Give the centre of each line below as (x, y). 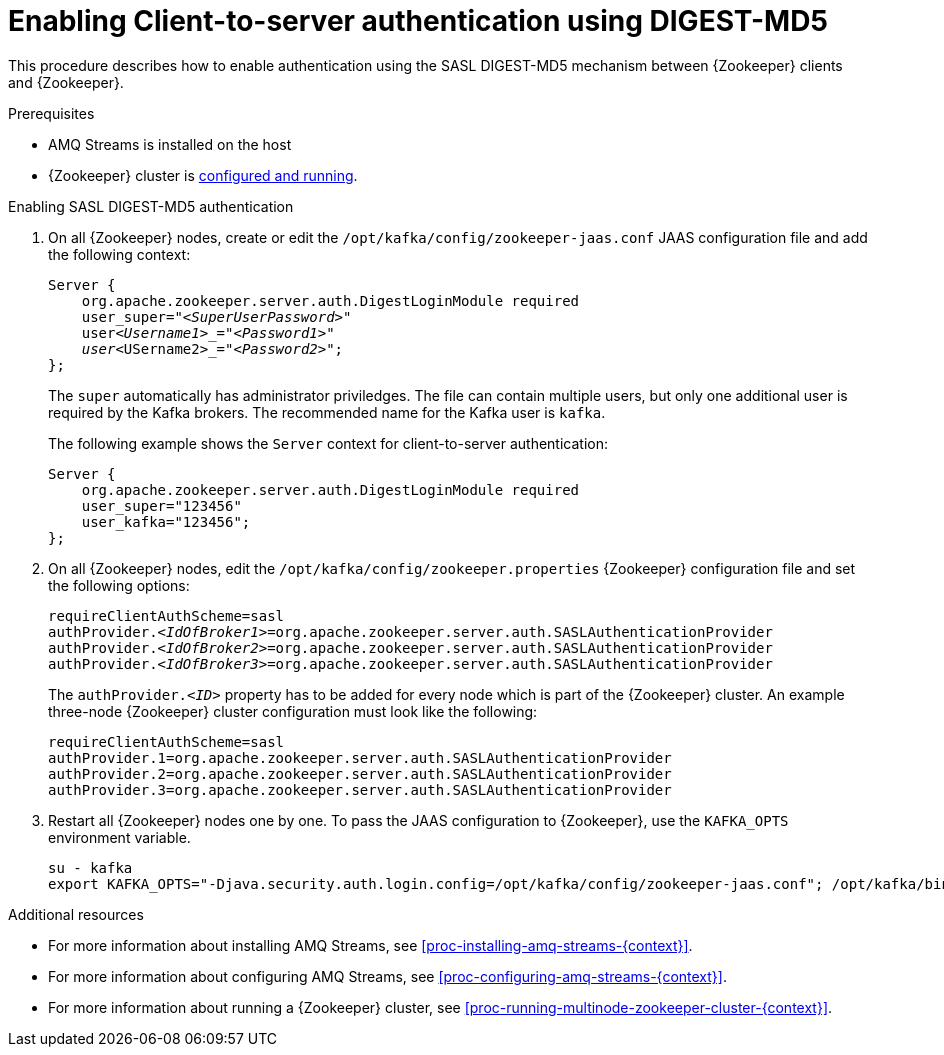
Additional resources (76, 914)
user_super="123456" (161, 505)
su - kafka (90, 867)
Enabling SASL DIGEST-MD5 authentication (151, 206)
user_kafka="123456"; (166, 521)
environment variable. (119, 837)
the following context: (119, 254)
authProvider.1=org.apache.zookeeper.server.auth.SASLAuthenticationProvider (360, 757)
